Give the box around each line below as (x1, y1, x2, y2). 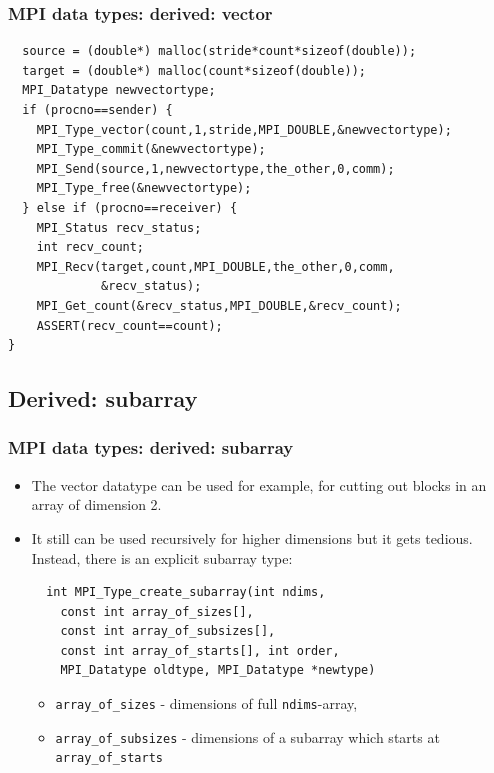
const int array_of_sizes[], (60, 604, 254, 619)
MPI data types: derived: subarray (8, 435, 294, 460)
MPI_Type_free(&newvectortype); (36, 181, 252, 196)
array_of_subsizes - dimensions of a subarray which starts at (55, 726, 440, 747)
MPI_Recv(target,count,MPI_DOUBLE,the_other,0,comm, (36, 259, 395, 274)
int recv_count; (36, 240, 145, 255)
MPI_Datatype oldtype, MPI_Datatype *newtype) (60, 663, 376, 678)
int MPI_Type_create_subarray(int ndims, (46, 585, 326, 600)
